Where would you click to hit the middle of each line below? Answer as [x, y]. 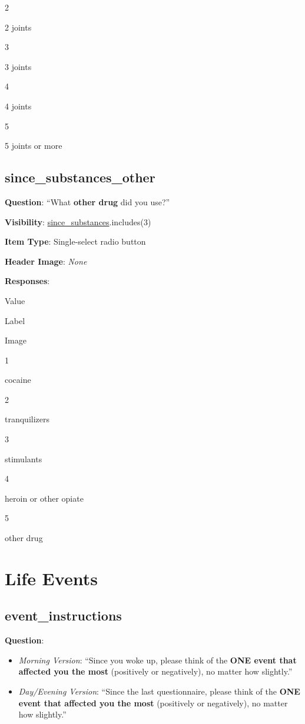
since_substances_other [80, 177]
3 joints [18, 66]
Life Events [51, 578]
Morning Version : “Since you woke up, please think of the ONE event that [158, 660]
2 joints [18, 27]
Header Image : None [46, 261]
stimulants [24, 458]
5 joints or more [34, 146]
